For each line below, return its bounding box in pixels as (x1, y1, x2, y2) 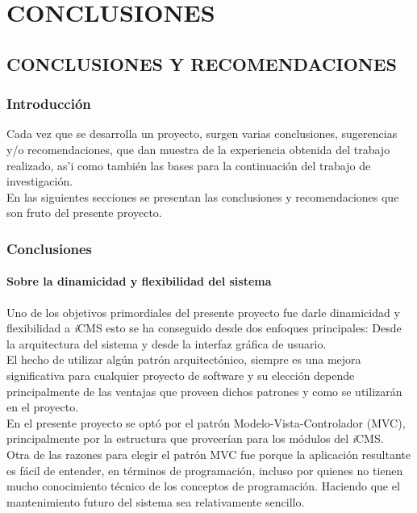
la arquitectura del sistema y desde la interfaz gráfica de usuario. (6, 335, 327, 352)
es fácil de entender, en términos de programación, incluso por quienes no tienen (6, 461, 403, 478)
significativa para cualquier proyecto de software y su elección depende (6, 366, 355, 383)
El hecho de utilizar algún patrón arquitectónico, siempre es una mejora (6, 351, 361, 368)
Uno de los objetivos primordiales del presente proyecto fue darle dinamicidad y (6, 303, 400, 320)
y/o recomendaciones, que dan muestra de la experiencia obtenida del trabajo (6, 140, 390, 157)
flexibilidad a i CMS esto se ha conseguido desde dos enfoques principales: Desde (6, 319, 402, 336)
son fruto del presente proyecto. (6, 204, 162, 221)
